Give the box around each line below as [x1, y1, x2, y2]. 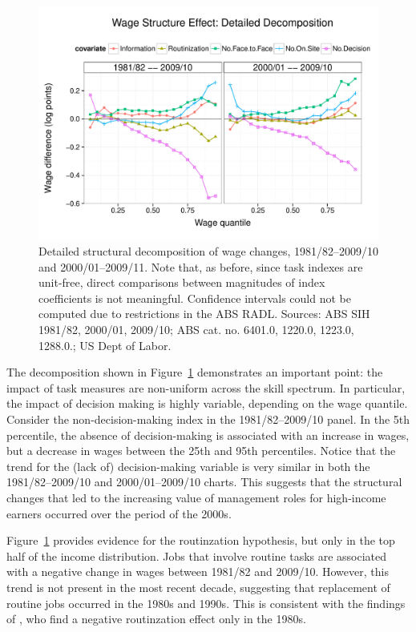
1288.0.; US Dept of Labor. [38, 336, 172, 353]
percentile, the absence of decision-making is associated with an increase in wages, [6, 426, 410, 443]
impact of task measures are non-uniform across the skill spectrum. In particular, [6, 379, 406, 396]
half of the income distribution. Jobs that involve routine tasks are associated [6, 547, 387, 564]
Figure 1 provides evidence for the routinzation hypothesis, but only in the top [6, 532, 395, 549]
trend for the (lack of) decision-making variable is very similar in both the [6, 457, 370, 474]
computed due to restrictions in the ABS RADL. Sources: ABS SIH [38, 305, 370, 322]
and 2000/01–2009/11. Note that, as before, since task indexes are [38, 258, 363, 275]
